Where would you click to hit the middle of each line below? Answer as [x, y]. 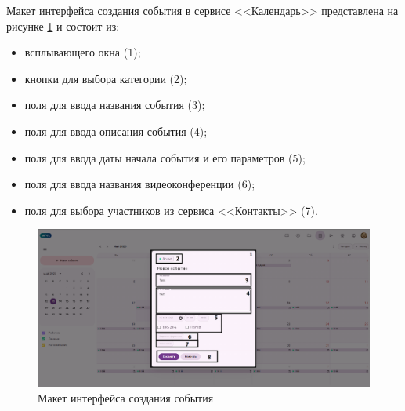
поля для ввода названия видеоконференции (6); [140, 184]
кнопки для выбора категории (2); [106, 78]
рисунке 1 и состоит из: [63, 25]
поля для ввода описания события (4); [116, 131]
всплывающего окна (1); [83, 52]
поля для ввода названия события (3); [115, 105]
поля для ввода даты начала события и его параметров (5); [165, 157]
